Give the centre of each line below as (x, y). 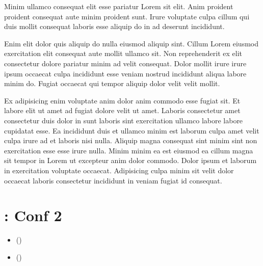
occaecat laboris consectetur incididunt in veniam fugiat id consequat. (113, 180)
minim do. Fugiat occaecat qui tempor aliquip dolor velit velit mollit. (112, 83)
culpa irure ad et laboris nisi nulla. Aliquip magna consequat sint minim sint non (131, 140)
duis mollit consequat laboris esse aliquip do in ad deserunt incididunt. (114, 26)
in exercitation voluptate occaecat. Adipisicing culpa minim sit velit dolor (119, 170)
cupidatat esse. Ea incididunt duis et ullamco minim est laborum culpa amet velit (132, 130)
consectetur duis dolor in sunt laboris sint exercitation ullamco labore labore (124, 120)
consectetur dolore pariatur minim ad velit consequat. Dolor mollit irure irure (125, 63)
